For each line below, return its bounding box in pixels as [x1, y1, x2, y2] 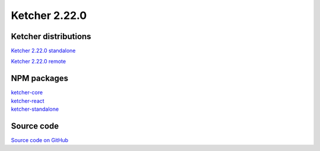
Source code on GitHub [11, 137, 69, 144]
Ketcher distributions [11, 31, 91, 41]
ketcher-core [11, 89, 43, 96]
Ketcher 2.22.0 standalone [11, 47, 76, 54]
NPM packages [11, 73, 69, 83]
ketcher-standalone [11, 105, 59, 113]
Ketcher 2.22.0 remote [11, 58, 66, 65]
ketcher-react [11, 97, 44, 104]
